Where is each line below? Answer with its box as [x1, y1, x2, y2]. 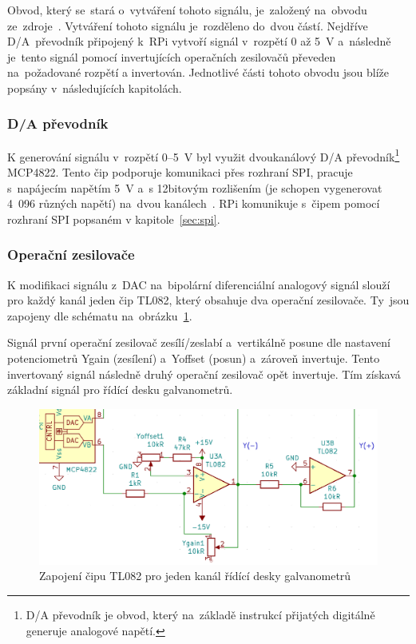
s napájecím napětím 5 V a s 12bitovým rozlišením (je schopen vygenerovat [7, 179, 382, 196]
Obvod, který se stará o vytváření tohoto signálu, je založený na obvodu [7, 2, 367, 18]
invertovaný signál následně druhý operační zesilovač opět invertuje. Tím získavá [7, 365, 401, 382]
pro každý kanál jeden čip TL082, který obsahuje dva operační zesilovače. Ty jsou [7, 292, 410, 308]
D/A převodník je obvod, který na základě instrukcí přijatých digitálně [26, 606, 375, 622]
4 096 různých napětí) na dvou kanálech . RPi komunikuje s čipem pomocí [7, 195, 380, 212]
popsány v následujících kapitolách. [7, 79, 182, 96]
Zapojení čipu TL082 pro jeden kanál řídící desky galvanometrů [39, 567, 351, 584]
